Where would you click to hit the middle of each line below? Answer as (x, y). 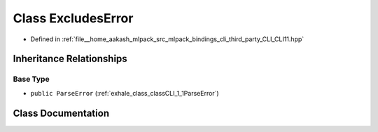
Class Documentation (61, 113)
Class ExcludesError (73, 18)
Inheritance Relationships (70, 59)
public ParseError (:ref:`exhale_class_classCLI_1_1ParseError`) (125, 93)
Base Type (31, 79)
